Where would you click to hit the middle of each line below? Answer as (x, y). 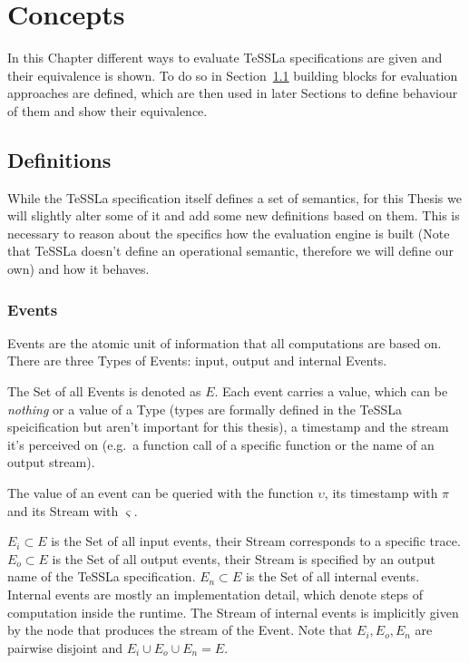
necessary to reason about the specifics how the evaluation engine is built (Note (229, 233)
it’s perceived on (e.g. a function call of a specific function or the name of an (221, 444)
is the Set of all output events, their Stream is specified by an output (244, 558)
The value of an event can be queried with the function (161, 493)
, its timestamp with (381, 493)
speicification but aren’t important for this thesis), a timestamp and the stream (228, 427)
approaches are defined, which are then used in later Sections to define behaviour (233, 93)
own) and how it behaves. (78, 269)
